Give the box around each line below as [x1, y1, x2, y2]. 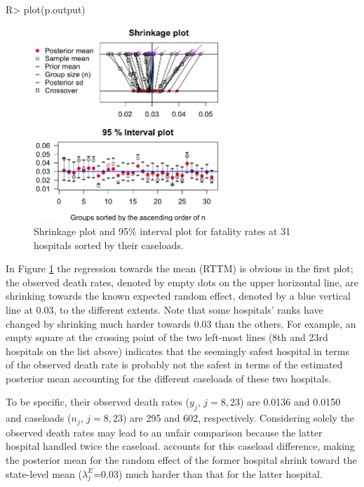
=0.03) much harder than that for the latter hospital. [93, 466, 323, 481]
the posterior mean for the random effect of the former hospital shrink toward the [6, 452, 357, 467]
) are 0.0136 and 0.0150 [240, 394, 341, 409]
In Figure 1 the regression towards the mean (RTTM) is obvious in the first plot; [6, 261, 353, 276]
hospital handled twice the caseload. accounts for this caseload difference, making [6, 439, 355, 453]
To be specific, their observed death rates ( [6, 394, 190, 409]
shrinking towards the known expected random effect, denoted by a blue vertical [6, 288, 351, 303]
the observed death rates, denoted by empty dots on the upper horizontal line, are [6, 274, 358, 289]
